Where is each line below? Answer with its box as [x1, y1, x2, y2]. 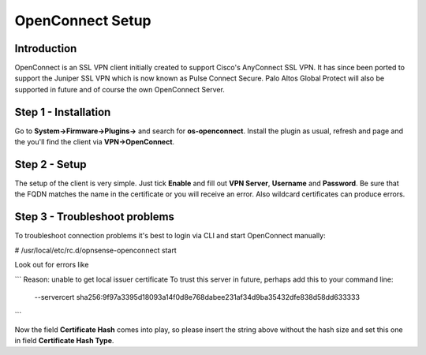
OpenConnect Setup [14, 12, 151, 29]
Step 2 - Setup [14, 158, 87, 171]
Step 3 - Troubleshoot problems [14, 210, 175, 224]
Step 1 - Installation [14, 105, 111, 118]
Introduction [14, 42, 77, 55]
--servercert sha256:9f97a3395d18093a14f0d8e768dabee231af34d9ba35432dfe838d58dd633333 [34, 292, 361, 301]
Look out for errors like [14, 260, 89, 270]
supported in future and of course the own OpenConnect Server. [14, 84, 225, 94]
